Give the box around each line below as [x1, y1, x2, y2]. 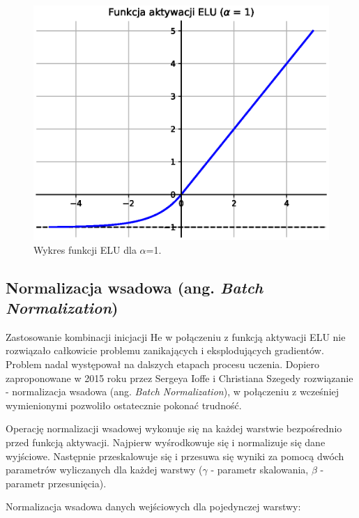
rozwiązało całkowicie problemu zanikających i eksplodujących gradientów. [6, 343, 324, 358]
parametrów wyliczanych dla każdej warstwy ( [6, 462, 203, 477]
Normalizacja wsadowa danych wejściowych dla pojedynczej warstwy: [6, 499, 301, 514]
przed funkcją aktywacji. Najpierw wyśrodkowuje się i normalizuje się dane [6, 434, 326, 449]
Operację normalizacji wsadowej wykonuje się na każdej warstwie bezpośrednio [6, 421, 342, 436]
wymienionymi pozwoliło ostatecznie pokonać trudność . [6, 397, 242, 412]
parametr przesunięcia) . [6, 475, 107, 490]
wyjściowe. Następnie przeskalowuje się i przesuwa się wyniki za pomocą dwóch [6, 448, 344, 463]
